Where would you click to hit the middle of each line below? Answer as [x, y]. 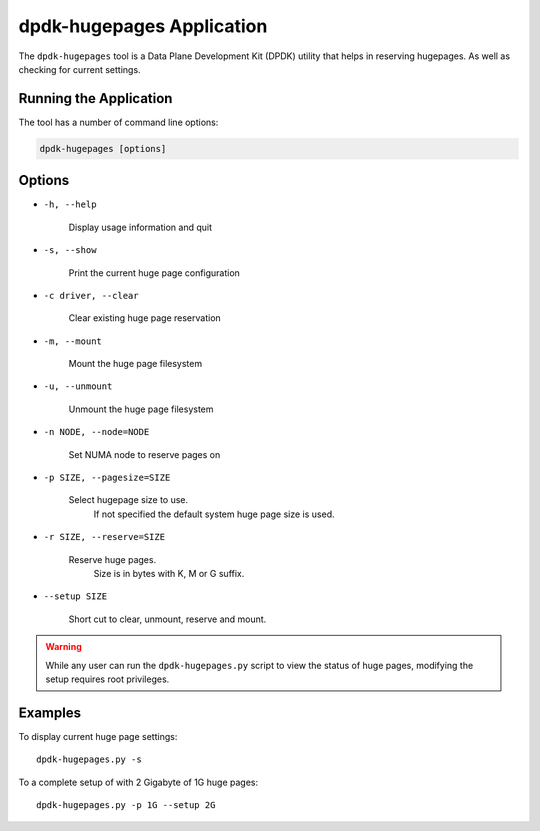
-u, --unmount [78, 386]
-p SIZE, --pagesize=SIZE [107, 478]
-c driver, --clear [91, 295]
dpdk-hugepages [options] [103, 148]
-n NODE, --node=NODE [96, 432]
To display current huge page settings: [98, 736]
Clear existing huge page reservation [145, 318]
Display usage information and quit [140, 227]
